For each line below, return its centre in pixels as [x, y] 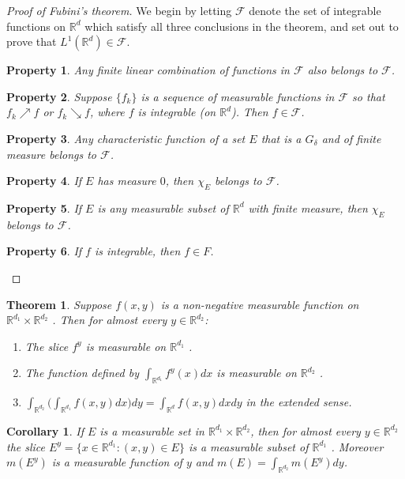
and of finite [351, 138]
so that [369, 96]
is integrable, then [137, 251]
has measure [127, 181]
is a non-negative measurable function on [260, 304]
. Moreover [357, 446]
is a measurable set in [152, 430]
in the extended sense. [299, 402]
